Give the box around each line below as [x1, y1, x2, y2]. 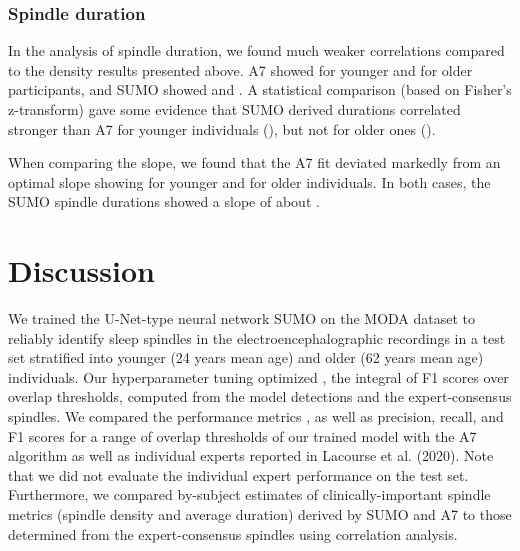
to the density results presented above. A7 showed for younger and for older [8, 59, 473, 80]
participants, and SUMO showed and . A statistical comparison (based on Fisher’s [8, 79, 512, 100]
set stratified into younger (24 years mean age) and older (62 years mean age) [8, 347, 484, 368]
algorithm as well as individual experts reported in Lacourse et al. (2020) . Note [8, 445, 494, 466]
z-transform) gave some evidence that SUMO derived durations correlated [8, 99, 461, 119]
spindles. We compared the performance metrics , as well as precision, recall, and [8, 406, 504, 427]
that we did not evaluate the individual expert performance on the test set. [8, 464, 469, 485]
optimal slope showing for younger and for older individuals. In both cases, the [8, 171, 491, 192]
